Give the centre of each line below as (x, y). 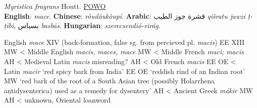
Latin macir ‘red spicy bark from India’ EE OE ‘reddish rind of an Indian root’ (125, 71)
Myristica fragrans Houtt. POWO (55, 6)
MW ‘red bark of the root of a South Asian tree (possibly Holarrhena (109, 81)
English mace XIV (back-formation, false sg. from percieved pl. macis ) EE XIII (124, 42)
